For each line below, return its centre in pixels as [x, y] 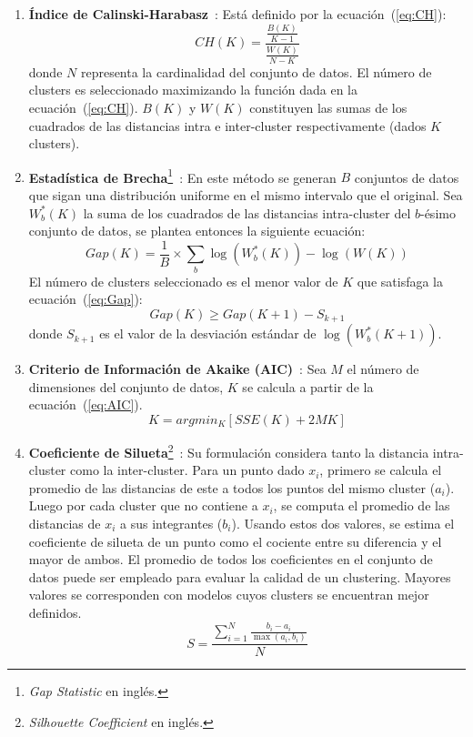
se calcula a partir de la [308, 386]
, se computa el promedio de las [362, 505]
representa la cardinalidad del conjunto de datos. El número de [256, 71]
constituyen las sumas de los [328, 107]
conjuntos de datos [407, 177]
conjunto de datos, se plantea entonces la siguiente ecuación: [197, 231]
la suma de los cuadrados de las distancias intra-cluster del [247, 212]
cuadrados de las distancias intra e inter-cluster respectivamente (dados [227, 125]
